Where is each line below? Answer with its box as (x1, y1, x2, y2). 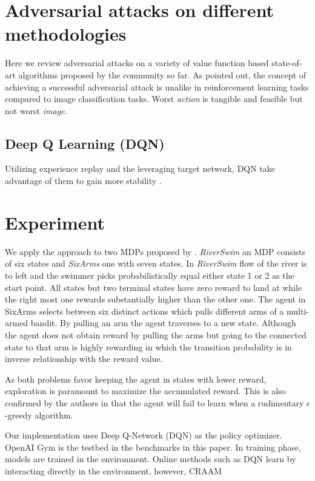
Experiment (5, 210, 105, 234)
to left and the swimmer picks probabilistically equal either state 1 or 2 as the (5, 268, 294, 281)
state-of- (271, 56, 302, 69)
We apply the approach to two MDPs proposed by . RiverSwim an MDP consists (5, 245, 306, 258)
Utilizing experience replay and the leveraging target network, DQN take (5, 162, 276, 175)
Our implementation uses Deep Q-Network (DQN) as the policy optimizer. (5, 429, 282, 442)
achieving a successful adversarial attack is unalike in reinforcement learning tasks (5, 80, 309, 93)
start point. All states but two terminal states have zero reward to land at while (5, 281, 302, 293)
